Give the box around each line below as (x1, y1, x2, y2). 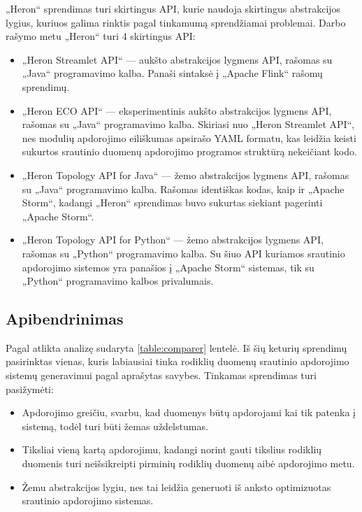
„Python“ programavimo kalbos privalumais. (22, 273, 214, 288)
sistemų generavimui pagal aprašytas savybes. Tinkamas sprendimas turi (6, 368, 317, 383)
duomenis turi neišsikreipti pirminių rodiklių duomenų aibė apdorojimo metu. (22, 456, 355, 471)
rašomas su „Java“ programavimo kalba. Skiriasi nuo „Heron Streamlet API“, (22, 117, 355, 131)
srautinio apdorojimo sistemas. (22, 493, 154, 508)
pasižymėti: (6, 381, 54, 396)
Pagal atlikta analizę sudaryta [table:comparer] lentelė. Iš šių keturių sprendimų (6, 340, 347, 355)
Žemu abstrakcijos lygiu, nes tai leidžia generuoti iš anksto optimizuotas (22, 479, 331, 494)
